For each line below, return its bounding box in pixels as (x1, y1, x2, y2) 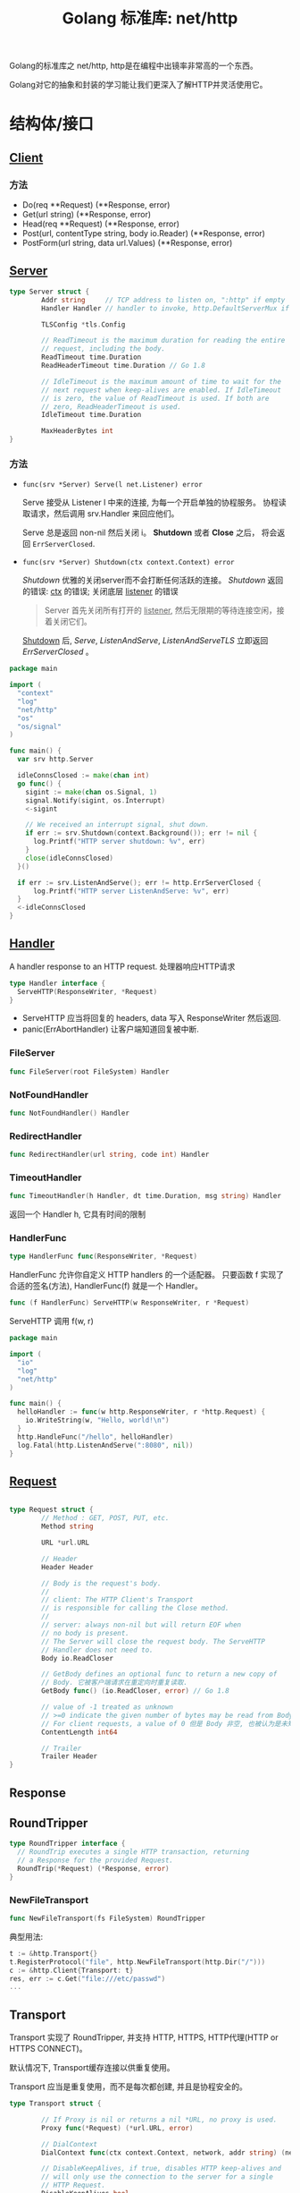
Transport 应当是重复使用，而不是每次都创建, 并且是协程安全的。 (9, 2081, 247, 2092)
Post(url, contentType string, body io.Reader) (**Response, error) (21, 228, 266, 239)
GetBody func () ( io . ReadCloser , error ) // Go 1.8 (41, 1687, 229, 1696)
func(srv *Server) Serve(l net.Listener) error (21, 480, 203, 489)
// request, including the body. (41, 344, 166, 353)
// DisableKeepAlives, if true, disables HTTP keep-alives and (41, 2164, 281, 2173)
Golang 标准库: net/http (62, 8, 238, 29)
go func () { (17, 779, 62, 788)
